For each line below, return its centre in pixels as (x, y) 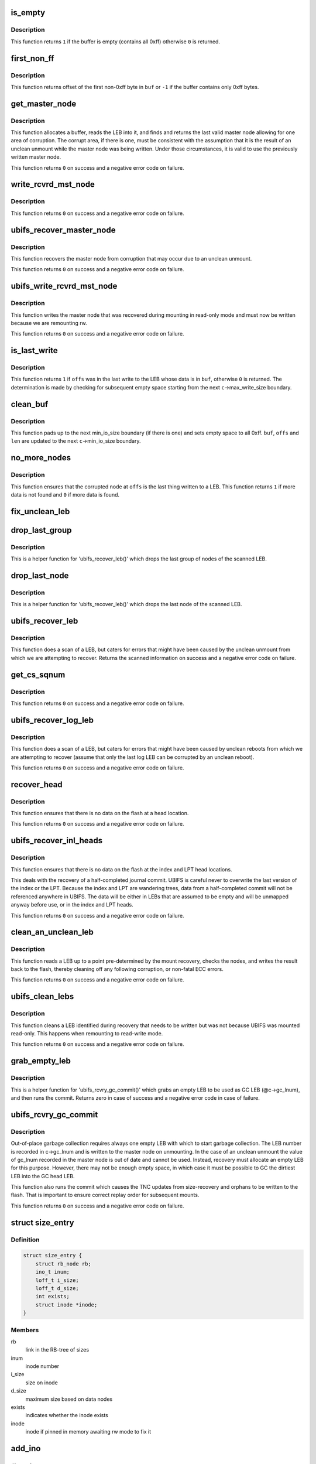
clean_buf (30, 404)
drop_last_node (40, 575)
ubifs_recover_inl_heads (56, 841)
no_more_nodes (41, 458)
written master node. (36, 157)
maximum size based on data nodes (69, 1399)
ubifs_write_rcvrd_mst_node (64, 286)
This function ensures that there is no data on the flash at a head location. (100, 813)
